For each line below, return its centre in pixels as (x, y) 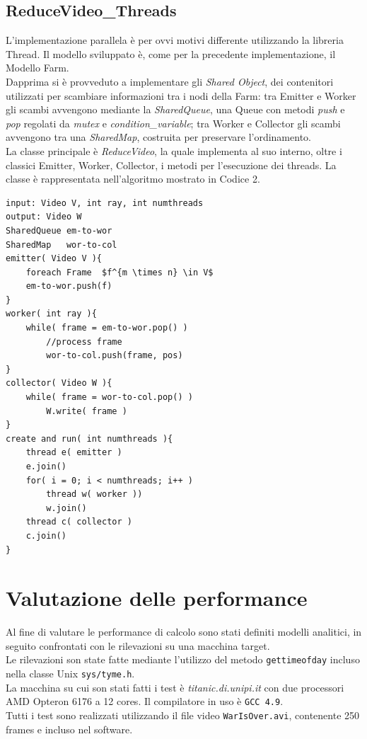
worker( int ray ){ (51, 314)
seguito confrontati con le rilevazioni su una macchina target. (138, 645)
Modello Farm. (37, 68)
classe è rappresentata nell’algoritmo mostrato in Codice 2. (133, 179)
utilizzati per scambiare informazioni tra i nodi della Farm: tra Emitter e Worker (181, 95)
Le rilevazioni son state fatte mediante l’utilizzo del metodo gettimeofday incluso (183, 659)
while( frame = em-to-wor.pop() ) (107, 328)
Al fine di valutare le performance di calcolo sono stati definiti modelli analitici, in (184, 632)
